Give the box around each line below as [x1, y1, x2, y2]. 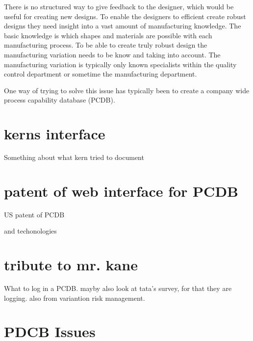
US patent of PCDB [4, 209, 65, 219]
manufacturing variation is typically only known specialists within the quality [4, 59, 237, 69]
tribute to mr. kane [4, 255, 138, 275]
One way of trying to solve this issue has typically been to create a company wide [4, 85, 250, 95]
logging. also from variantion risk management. [4, 292, 145, 303]
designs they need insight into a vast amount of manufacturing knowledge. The [4, 21, 241, 31]
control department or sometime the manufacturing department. [4, 69, 197, 79]
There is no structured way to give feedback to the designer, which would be [4, 1, 234, 11]
